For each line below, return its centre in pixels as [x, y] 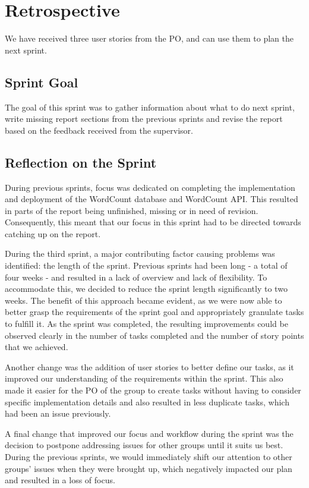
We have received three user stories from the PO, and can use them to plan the [149, 38]
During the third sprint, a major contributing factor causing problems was [140, 254]
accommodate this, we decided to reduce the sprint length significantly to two [146, 289]
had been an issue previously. [58, 413]
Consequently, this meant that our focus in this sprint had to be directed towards [153, 222]
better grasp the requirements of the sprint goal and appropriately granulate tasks [154, 312]
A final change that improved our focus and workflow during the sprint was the [149, 433]
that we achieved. [37, 347]
